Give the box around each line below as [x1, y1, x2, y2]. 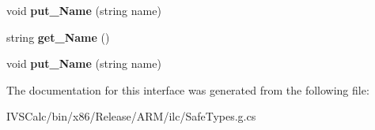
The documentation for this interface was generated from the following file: [6, 81, 369, 98]
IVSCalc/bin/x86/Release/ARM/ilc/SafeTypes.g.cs [6, 108, 256, 124]
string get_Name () [6, 28, 110, 45]
